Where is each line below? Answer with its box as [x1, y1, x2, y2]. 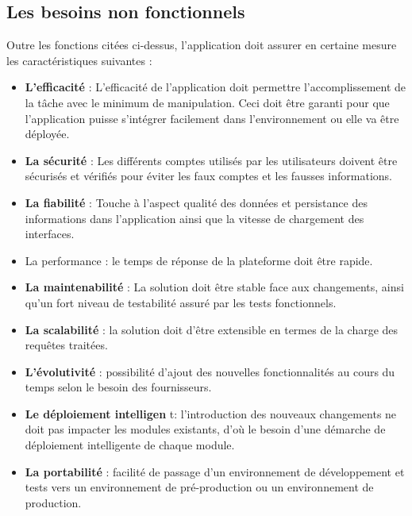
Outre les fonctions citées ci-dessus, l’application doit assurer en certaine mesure [6, 37, 397, 53]
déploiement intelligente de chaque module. [25, 437, 235, 453]
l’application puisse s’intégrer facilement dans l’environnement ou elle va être [25, 110, 399, 126]
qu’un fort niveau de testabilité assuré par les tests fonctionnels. [25, 294, 337, 310]
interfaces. [25, 225, 75, 242]
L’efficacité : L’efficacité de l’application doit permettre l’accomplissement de [25, 79, 406, 95]
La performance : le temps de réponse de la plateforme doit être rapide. [25, 252, 373, 268]
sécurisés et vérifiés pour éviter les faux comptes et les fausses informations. [25, 168, 392, 184]
